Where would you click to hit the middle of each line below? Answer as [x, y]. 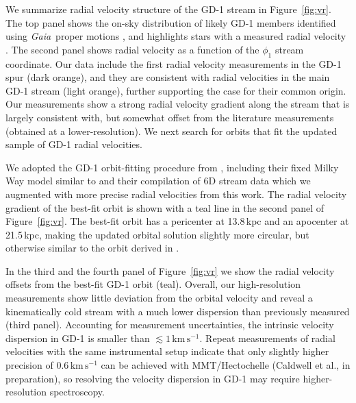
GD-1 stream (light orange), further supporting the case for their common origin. [176, 90]
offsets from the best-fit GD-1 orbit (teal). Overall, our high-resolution [153, 284]
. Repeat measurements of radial [267, 338]
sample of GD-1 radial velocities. [74, 144]
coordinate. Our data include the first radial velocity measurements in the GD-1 [174, 63]
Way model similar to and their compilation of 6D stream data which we [158, 181]
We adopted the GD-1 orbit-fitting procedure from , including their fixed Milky [172, 167]
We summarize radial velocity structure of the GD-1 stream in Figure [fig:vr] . [168, 9]
